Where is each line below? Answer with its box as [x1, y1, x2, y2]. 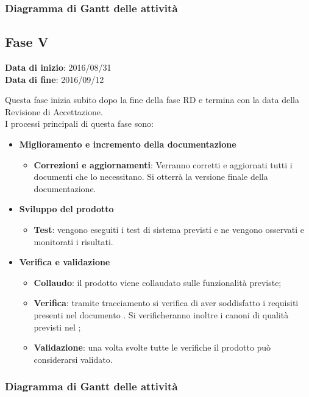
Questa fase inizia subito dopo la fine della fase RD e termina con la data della [5, 93, 299, 106]
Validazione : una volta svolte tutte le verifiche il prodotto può [34, 341, 271, 354]
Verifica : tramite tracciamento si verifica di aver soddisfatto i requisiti [34, 296, 299, 309]
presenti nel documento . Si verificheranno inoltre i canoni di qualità [34, 308, 289, 321]
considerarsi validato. [34, 352, 113, 365]
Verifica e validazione [19, 256, 110, 268]
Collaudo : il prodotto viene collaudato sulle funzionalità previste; [34, 276, 282, 288]
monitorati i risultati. [34, 235, 113, 248]
